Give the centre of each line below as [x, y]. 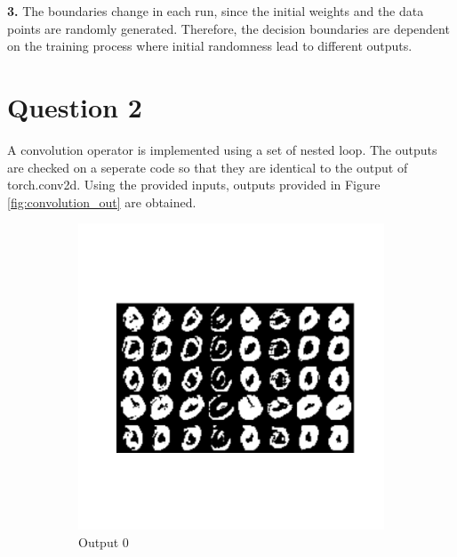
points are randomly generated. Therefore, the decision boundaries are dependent [228, 28]
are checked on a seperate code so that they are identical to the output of [208, 167]
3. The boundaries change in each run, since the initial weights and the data [216, 11]
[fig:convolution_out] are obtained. [102, 202]
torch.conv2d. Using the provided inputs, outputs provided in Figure [194, 185]
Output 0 [104, 541]
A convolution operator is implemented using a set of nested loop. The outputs [222, 149]
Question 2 [75, 106]
